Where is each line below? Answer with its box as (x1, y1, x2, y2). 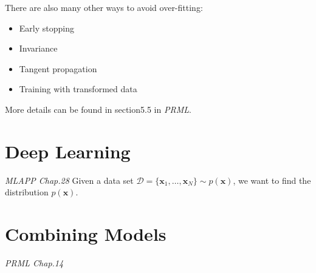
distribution (5, 186, 49, 198)
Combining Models (5, 221, 167, 246)
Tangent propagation (19, 62, 97, 75)
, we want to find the (233, 174, 311, 186)
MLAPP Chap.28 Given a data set (5, 174, 134, 186)
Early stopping (19, 21, 74, 34)
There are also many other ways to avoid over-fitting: (5, 1, 203, 13)
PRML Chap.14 (5, 257, 64, 269)
